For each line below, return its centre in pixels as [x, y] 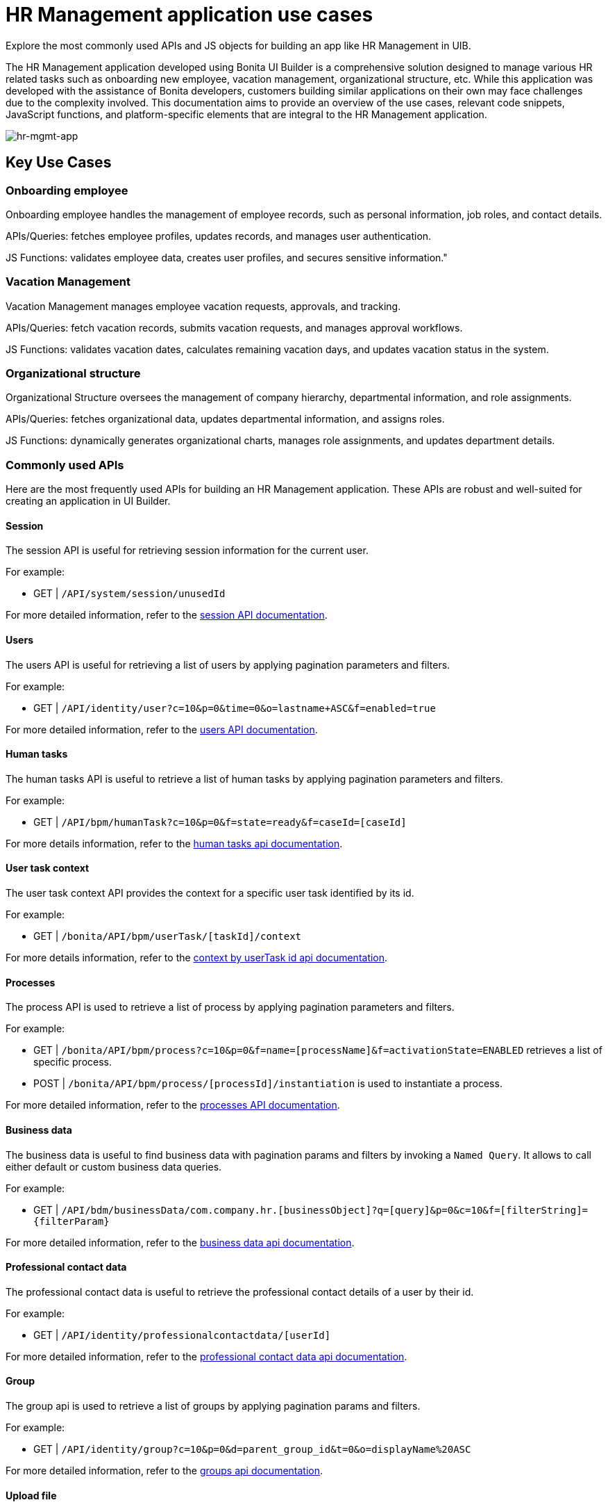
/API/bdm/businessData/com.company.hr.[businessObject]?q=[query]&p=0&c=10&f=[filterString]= [325, 1210]
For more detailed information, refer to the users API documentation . [162, 729]
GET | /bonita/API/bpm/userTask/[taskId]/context [168, 936]
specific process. [73, 1062]
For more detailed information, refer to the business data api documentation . [180, 1242]
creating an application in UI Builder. [88, 501]
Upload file [31, 1495]
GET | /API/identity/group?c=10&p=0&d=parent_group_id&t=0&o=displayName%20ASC [252, 1449]
